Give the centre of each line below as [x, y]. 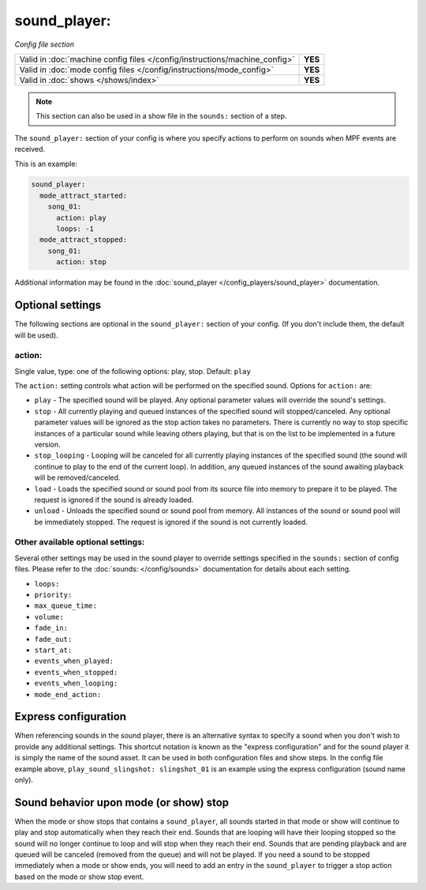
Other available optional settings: [80, 542]
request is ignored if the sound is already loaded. [114, 500]
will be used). [36, 335]
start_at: [53, 650]
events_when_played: [74, 661]
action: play [81, 218]
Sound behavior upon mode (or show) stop [122, 802]
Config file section [45, 44]
